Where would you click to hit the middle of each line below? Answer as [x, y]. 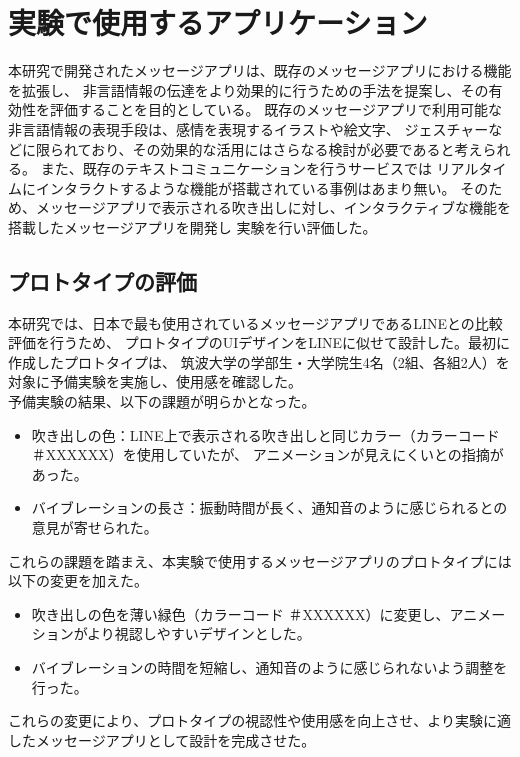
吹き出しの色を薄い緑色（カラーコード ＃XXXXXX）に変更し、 [240, 613]
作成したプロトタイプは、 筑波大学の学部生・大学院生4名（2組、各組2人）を [259, 361]
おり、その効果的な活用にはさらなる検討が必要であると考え [287, 148]
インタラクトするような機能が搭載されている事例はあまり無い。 [245, 187]
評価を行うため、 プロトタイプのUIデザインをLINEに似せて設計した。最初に [259, 342]
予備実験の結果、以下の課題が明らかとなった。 [162, 401]
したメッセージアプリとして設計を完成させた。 [162, 739]
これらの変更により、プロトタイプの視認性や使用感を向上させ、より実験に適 [259, 720]
